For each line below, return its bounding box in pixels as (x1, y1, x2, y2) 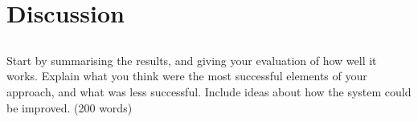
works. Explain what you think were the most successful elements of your (6, 67, 367, 84)
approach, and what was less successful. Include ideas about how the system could (6, 83, 412, 100)
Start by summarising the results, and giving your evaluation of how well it (6, 51, 377, 68)
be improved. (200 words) (6, 99, 133, 116)
